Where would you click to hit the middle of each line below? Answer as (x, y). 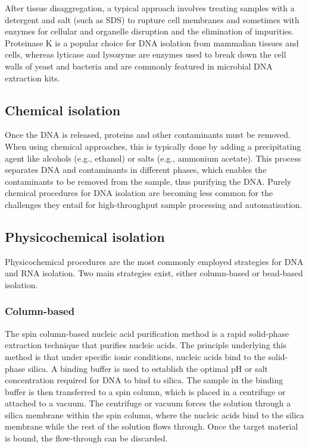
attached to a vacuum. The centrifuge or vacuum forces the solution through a (148, 403)
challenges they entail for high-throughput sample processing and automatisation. (154, 204)
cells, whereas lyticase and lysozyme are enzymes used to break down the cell (146, 54)
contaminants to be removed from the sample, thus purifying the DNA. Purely (148, 181)
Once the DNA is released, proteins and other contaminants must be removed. (148, 135)
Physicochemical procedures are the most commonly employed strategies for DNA (154, 261)
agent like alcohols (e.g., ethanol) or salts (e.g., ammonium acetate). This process (153, 158)
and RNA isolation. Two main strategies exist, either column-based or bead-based (154, 273)
